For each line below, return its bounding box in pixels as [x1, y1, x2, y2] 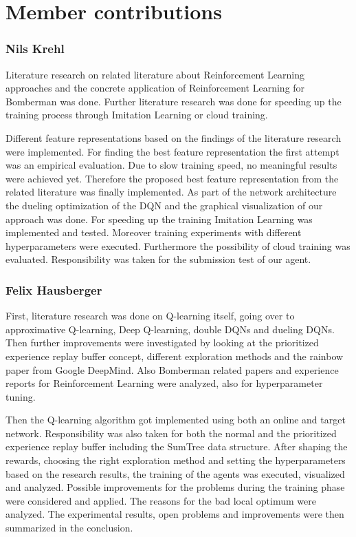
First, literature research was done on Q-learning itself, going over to [5, 308, 295, 323]
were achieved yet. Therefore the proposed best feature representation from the [5, 171, 339, 185]
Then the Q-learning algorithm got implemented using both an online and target [5, 412, 346, 427]
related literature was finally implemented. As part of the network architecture [5, 185, 337, 199]
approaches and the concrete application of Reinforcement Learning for [5, 81, 305, 95]
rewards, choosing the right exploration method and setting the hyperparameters [5, 453, 346, 467]
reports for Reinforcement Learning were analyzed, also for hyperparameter [5, 376, 323, 390]
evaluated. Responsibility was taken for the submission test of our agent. [5, 252, 311, 266]
